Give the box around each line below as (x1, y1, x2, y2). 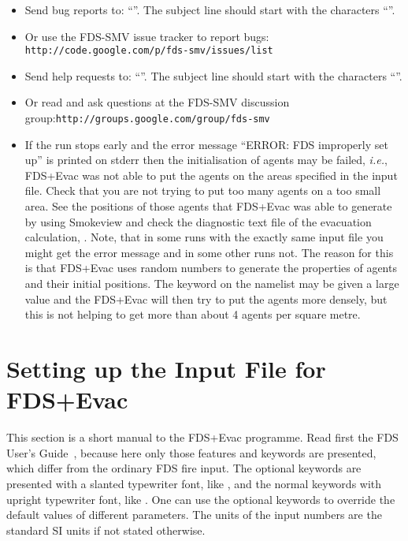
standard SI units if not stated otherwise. (6, 521, 206, 538)
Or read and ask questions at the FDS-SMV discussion (24, 94, 290, 110)
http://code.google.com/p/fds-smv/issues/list (24, 45, 273, 57)
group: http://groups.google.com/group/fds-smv (24, 110, 270, 126)
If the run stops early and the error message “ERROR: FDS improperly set (24, 136, 388, 152)
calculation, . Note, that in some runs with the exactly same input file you (24, 229, 384, 245)
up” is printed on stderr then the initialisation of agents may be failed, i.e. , (24, 151, 388, 168)
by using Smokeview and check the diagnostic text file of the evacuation (24, 213, 372, 229)
